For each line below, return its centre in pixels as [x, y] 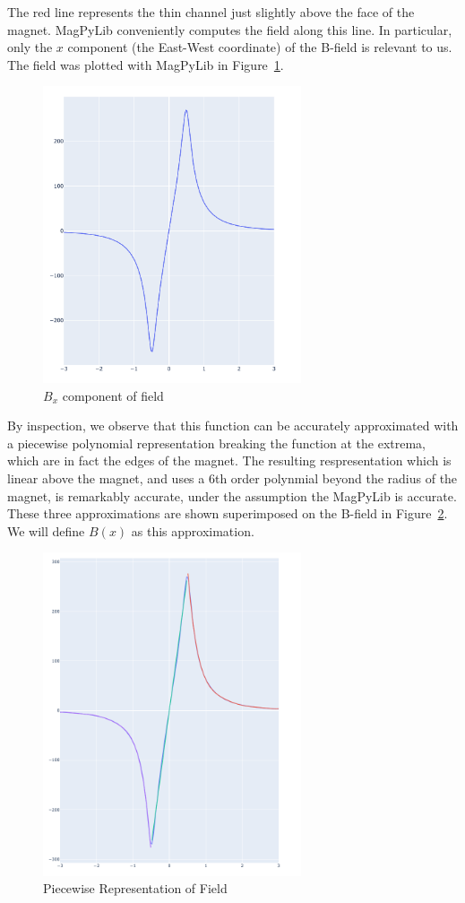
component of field [113, 395]
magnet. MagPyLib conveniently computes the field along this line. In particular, [230, 29]
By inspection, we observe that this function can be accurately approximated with [233, 425]
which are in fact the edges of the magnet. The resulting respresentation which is [229, 460]
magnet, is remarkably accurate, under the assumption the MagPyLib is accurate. [232, 495]
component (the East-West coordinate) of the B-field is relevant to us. [260, 47]
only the [30, 47]
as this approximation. [193, 530]
